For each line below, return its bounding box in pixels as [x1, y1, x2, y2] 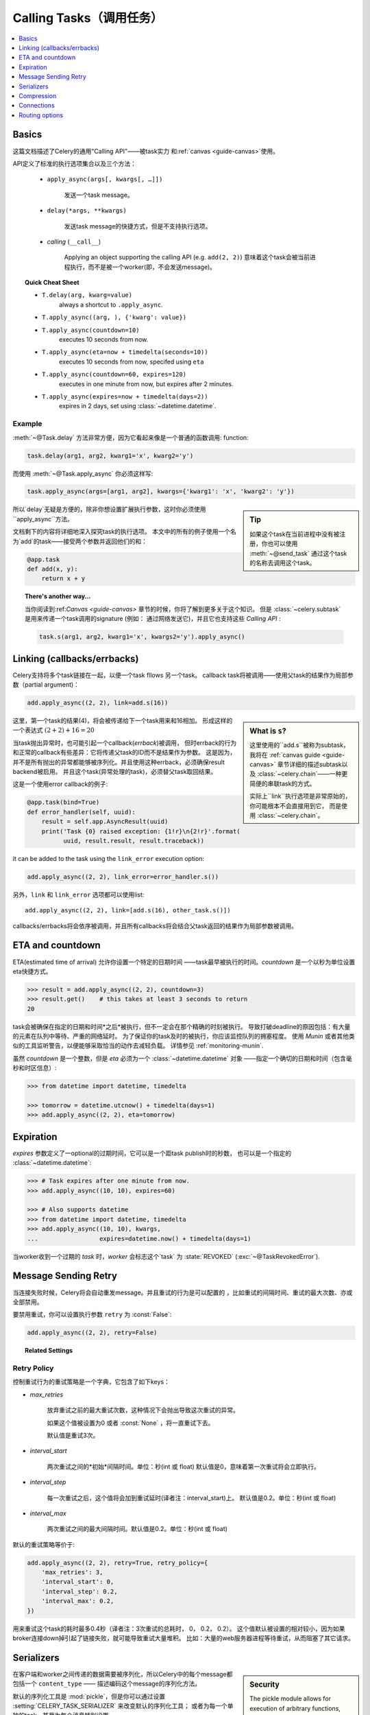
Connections [18, 102, 55, 110]
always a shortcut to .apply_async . [59, 300, 164, 309]
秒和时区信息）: [12, 1064, 58, 1072]
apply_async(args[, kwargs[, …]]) [47, 176, 163, 183]
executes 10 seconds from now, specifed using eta [59, 357, 204, 366]
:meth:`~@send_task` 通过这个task [249, 549, 347, 557]
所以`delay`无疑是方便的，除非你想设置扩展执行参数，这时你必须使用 [12, 505, 206, 514]
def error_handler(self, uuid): [27, 808, 136, 816]
